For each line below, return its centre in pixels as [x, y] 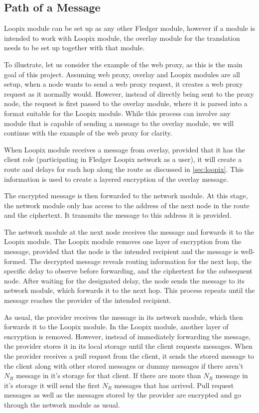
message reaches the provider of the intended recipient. [88, 300]
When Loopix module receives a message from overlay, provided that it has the [125, 149]
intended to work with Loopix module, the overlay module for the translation [122, 38]
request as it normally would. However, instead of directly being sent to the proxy [129, 93]
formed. [16, 261]
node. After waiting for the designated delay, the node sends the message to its [125, 280]
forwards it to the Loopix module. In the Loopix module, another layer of [116, 327]
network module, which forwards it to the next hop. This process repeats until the [129, 290]
